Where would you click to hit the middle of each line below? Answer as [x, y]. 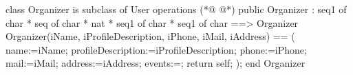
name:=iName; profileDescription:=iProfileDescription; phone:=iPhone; [156, 49]
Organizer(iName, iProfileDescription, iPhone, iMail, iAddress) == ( [150, 36]
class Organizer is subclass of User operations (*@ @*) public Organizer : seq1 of [176, 9]
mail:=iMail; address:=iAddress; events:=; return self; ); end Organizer [156, 63]
